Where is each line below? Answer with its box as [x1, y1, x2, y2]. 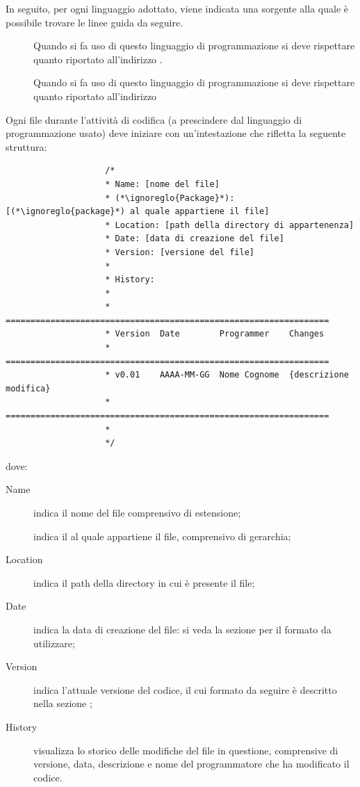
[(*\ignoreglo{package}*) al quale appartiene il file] [6, 206, 270, 217]
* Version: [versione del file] [105, 247, 254, 257]
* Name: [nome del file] [105, 179, 220, 189]
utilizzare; [33, 635, 75, 650]
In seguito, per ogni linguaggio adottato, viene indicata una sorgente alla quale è [6, 1, 348, 15]
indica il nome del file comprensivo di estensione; [33, 505, 241, 519]
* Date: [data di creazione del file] [105, 234, 284, 244]
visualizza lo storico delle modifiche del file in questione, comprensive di [33, 743, 338, 757]
